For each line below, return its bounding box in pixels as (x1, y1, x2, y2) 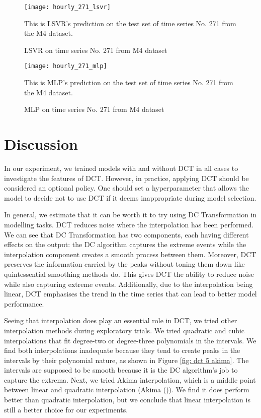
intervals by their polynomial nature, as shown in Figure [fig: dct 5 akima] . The (4, 354, 249, 365)
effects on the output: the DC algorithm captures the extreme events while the (4, 239, 246, 250)
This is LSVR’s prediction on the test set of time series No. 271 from (24, 18, 236, 28)
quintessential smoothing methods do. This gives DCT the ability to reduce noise (4, 268, 254, 279)
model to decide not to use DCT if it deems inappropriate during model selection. (4, 192, 256, 203)
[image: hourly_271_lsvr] (24, 4, 111, 11)
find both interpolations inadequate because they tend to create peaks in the (4, 345, 240, 355)
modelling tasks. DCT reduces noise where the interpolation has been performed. (4, 219, 254, 229)
